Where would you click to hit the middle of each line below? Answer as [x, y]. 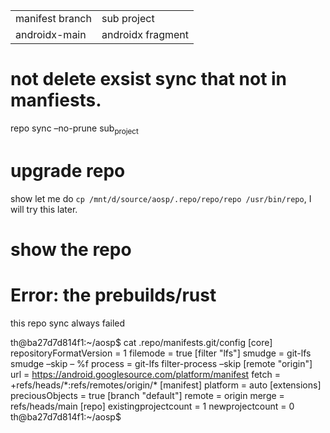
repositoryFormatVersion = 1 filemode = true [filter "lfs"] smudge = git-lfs [161, 353]
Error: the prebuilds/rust [113, 295]
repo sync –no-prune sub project [74, 129]
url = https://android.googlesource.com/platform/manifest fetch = [145, 374]
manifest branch [53, 18]
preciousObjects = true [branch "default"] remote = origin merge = [147, 395]
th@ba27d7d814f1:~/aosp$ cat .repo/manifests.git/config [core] [141, 342]
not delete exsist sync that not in [149, 79]
